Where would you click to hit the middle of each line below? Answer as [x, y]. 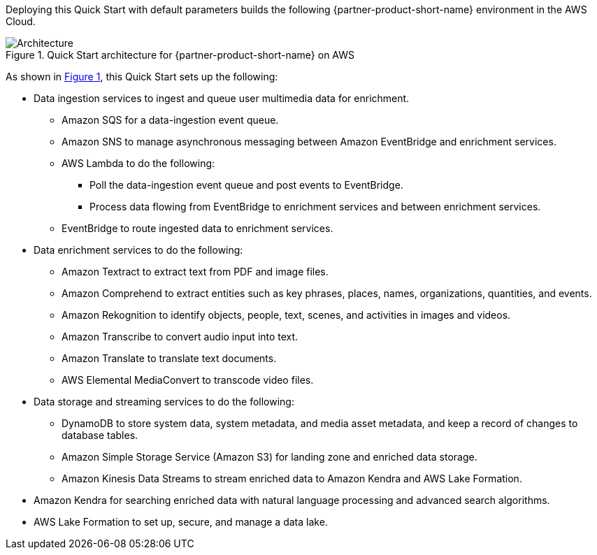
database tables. [100, 435]
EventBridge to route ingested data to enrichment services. [197, 228]
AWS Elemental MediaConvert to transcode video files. [188, 380]
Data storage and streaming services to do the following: [164, 402]
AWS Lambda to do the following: [138, 163]
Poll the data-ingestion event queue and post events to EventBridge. [246, 185]
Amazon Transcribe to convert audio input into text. [180, 337]
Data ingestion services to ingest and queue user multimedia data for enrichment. [222, 98]
